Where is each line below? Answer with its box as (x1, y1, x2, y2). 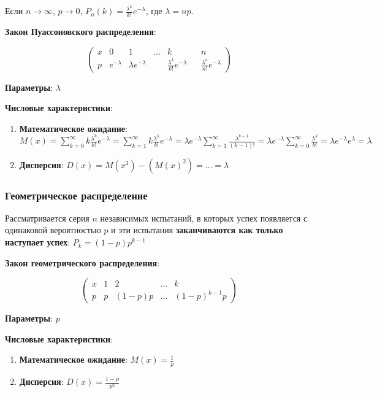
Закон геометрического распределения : (5, 256, 160, 269)
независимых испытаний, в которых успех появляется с (100, 211, 308, 224)
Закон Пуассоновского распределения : (5, 25, 156, 37)
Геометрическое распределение (5, 187, 148, 203)
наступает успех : (5, 236, 70, 249)
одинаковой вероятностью (5, 223, 101, 236)
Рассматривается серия (5, 211, 89, 224)
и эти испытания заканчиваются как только (111, 223, 283, 236)
